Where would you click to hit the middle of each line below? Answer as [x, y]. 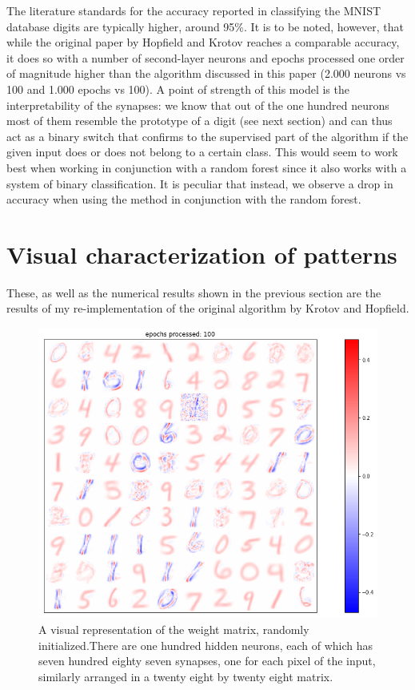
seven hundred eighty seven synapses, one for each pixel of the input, [207, 661]
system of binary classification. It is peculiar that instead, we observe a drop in [200, 183]
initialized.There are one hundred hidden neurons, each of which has [206, 645]
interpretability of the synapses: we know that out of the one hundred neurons [198, 105]
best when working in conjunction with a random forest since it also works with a [207, 167]
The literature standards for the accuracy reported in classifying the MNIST [194, 10]
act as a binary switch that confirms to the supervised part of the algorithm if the [207, 136]
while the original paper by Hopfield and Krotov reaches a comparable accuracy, [203, 42]
